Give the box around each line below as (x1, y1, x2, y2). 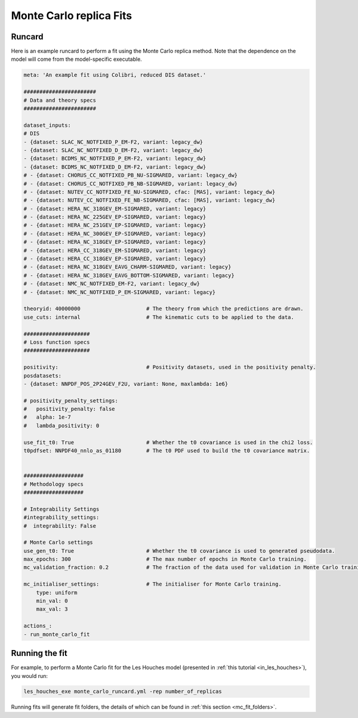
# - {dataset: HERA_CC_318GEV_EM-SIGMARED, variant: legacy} (23, 247, 206, 253)
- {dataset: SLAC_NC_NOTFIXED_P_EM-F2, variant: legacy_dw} (23, 138, 203, 146)
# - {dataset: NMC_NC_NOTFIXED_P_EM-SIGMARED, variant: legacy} (23, 289, 216, 295)
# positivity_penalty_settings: (23, 397, 119, 404)
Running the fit (11, 648, 68, 658)
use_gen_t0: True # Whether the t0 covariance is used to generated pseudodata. (23, 547, 335, 554)
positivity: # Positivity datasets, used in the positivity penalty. (23, 364, 316, 371)
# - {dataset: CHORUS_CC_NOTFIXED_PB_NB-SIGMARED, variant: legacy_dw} (23, 180, 238, 187)
